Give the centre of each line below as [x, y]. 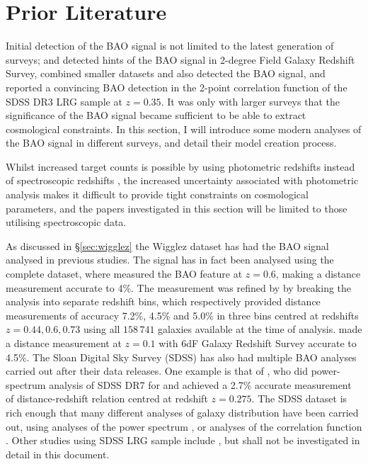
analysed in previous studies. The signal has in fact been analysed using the [170, 260]
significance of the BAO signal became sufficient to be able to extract [156, 115]
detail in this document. [58, 454]
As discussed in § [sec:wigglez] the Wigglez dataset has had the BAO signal [167, 245]
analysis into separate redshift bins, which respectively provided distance [163, 301]
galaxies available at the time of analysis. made [260, 329]
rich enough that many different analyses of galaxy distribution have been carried [182, 412]
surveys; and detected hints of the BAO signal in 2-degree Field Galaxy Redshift [180, 59]
